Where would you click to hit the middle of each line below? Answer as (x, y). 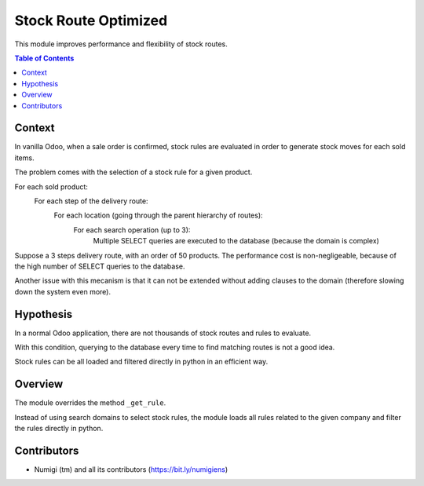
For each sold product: (51, 186)
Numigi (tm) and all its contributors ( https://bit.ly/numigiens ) (131, 469)
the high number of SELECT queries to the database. (100, 266)
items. (24, 158)
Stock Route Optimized (91, 20)
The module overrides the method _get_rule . (90, 403)
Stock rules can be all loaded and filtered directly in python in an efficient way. (141, 362)
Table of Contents (44, 58)
